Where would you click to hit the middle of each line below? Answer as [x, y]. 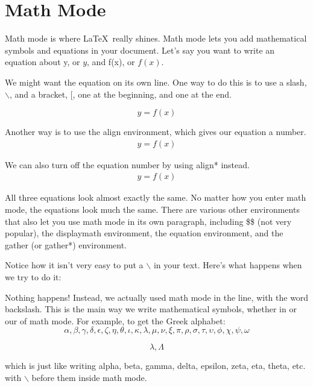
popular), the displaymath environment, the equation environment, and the [144, 233]
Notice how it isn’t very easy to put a [74, 265]
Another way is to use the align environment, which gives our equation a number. [156, 132]
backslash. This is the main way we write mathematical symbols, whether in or [151, 309]
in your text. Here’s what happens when [228, 265]
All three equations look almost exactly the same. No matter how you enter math [156, 197]
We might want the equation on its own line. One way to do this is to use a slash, [156, 82]
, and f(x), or [111, 62]
